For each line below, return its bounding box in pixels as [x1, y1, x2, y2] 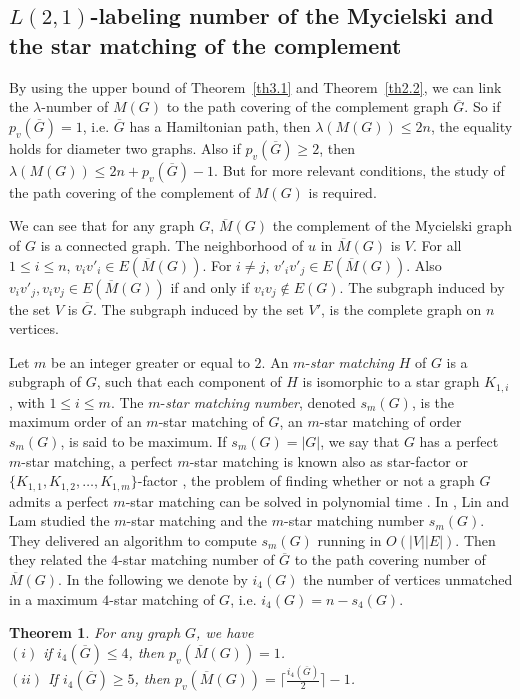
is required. [308, 181, 377, 202]
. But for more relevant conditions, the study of [214, 159, 505, 180]
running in [317, 529, 382, 550]
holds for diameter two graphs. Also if [9, 137, 241, 158]
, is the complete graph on [321, 298, 482, 319]
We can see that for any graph [9, 215, 195, 236]
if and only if [170, 276, 250, 297]
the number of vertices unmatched [303, 569, 513, 589]
